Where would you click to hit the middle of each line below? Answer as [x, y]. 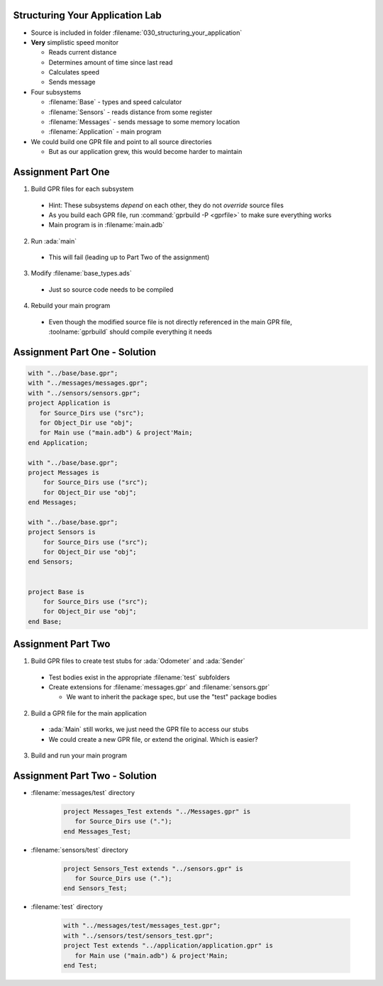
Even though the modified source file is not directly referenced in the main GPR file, [170, 322]
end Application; [58, 443]
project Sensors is [62, 532]
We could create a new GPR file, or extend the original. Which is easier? [153, 739]
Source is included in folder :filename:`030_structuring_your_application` [137, 33]
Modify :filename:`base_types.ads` [81, 273]
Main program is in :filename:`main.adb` [106, 225]
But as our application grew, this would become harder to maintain [145, 152]
